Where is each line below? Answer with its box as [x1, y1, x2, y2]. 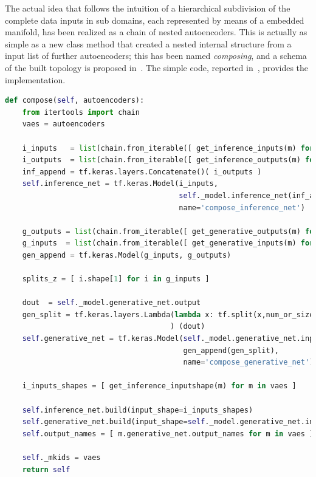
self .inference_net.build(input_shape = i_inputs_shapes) [22, 405, 253, 414]
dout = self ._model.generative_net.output [22, 298, 201, 307]
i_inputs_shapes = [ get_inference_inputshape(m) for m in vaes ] [22, 382, 297, 391]
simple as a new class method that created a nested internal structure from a [5, 37, 292, 50]
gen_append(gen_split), [183, 346, 280, 355]
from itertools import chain [22, 108, 140, 117]
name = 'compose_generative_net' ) [183, 358, 314, 367]
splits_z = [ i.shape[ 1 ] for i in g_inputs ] [22, 275, 210, 284]
